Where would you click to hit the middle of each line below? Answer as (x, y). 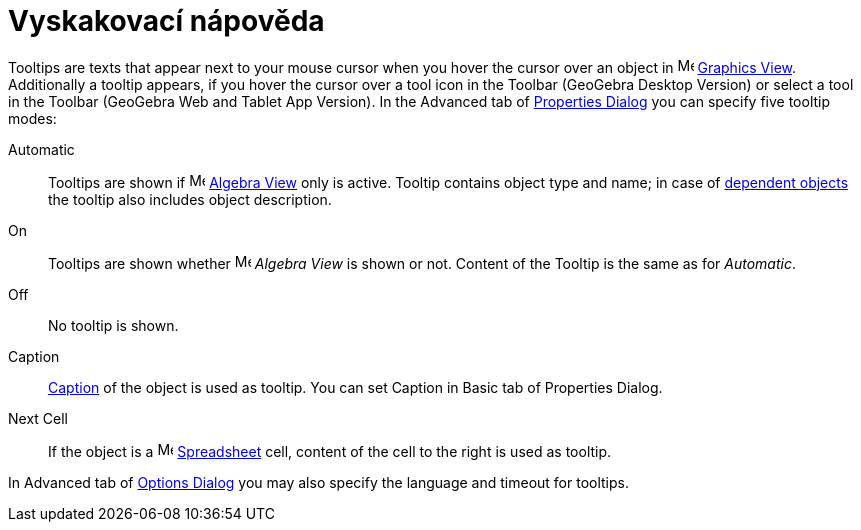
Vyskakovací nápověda (166, 21)
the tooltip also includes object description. (190, 199)
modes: (32, 118)
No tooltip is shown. (113, 325)
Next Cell (38, 418)
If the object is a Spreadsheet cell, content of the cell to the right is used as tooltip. (330, 451)
